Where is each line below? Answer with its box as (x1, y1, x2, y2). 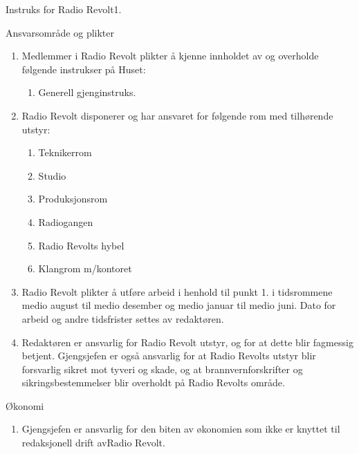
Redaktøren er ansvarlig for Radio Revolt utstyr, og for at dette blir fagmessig (21, 334, 353, 349)
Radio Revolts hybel (38, 238, 125, 252)
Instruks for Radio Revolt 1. (6, 2, 122, 16)
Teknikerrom (38, 145, 92, 160)
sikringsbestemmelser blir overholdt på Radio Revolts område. (21, 375, 285, 390)
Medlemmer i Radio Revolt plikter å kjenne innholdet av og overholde (21, 48, 319, 63)
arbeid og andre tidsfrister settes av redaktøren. (21, 311, 224, 325)
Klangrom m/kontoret (38, 261, 132, 276)
